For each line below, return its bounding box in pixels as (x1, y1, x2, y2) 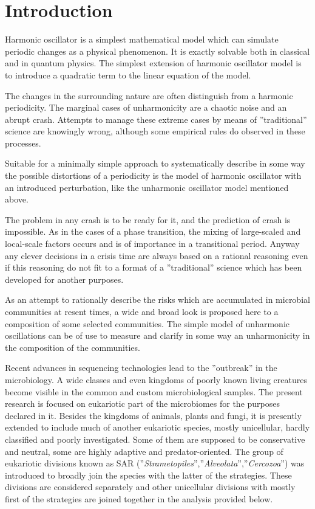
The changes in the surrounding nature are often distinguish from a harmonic (5, 89, 293, 102)
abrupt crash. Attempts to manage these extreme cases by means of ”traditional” (5, 113, 307, 125)
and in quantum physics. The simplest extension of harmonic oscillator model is (5, 57, 302, 69)
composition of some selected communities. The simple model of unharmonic (5, 317, 290, 330)
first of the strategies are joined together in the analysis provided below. (5, 492, 273, 505)
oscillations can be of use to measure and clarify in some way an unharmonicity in (5, 329, 310, 342)
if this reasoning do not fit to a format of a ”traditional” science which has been (5, 261, 302, 274)
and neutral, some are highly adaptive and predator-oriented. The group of (5, 445, 283, 457)
